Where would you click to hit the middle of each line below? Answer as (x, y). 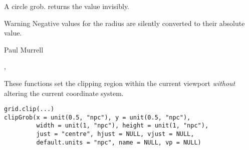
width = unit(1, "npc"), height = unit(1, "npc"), (122, 126)
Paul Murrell (24, 49)
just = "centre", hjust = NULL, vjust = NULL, (115, 134)
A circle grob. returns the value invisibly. (67, 6)
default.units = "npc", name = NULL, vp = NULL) (119, 142)
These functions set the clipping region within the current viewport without (120, 83)
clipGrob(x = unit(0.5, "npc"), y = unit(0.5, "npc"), (97, 117)
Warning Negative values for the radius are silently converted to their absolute (124, 23)
